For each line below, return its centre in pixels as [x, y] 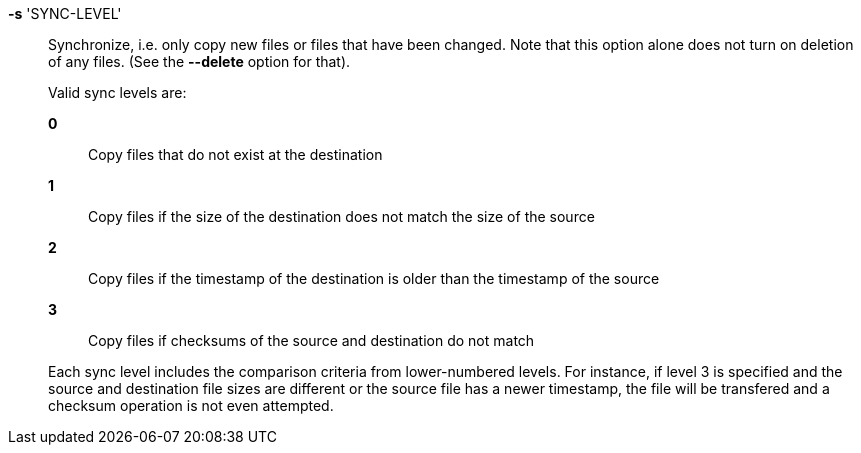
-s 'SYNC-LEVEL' [65, 13]
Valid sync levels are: [117, 92]
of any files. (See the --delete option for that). [199, 61]
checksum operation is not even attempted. [191, 405]
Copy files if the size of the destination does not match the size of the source [341, 216]
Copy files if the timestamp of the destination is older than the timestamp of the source [374, 278]
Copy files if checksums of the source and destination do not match [311, 340]
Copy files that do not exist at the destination [235, 154]
